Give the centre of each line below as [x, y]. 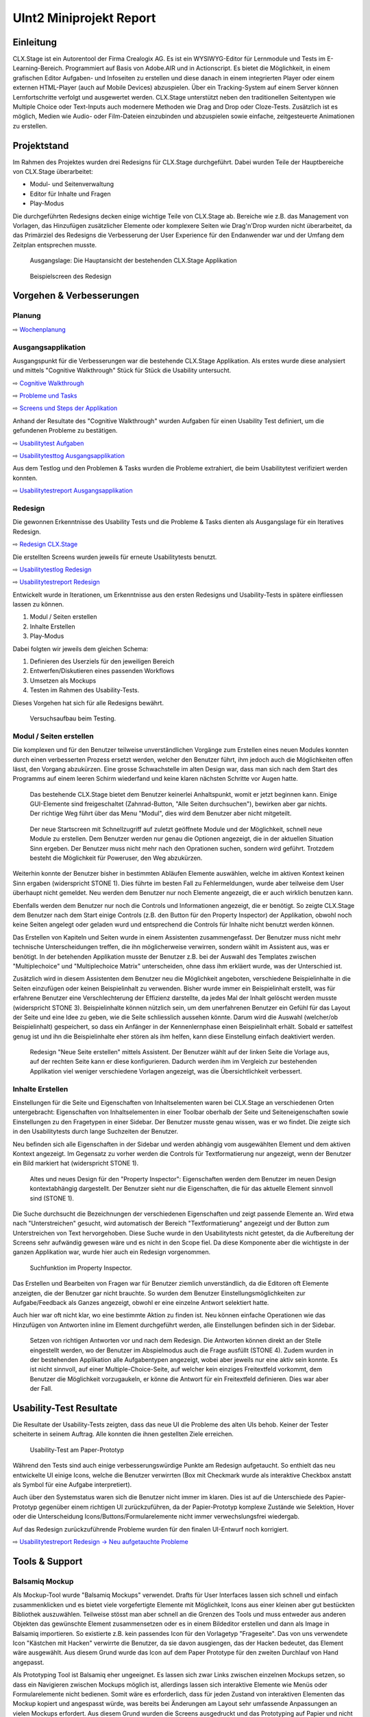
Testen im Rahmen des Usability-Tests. [85, 690]
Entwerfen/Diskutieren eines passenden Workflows [102, 671]
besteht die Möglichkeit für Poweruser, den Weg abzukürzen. [116, 858]
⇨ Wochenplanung [39, 329]
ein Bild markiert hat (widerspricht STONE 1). [76, 1163]
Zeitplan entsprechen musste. [55, 245]
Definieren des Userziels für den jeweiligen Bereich [102, 661]
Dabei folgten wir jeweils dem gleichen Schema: [81, 648]
